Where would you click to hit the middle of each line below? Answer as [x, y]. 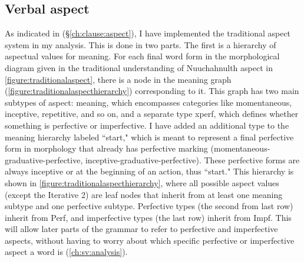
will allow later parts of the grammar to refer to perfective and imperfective [141, 229]
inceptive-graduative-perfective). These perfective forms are [192, 159]
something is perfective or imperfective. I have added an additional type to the [147, 125]
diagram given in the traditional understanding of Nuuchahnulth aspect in [139, 67]
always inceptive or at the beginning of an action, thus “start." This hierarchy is [149, 171]
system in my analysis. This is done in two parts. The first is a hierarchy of [141, 44]
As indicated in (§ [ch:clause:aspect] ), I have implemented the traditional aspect [148, 33]
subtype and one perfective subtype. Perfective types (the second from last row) [149, 206]
